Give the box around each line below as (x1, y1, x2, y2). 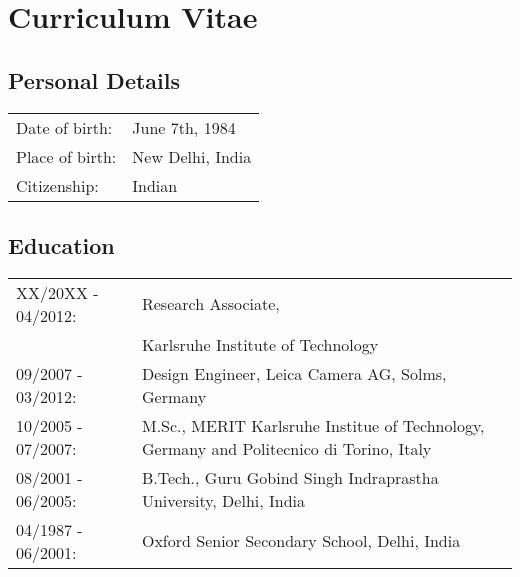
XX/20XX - (16, 280, 99, 304)
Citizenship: (16, 173, 99, 197)
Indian (132, 173, 178, 197)
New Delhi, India (132, 144, 252, 168)
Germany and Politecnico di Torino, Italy (141, 436, 432, 460)
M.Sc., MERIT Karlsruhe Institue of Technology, (141, 413, 485, 437)
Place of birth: (16, 144, 117, 168)
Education (8, 229, 115, 260)
